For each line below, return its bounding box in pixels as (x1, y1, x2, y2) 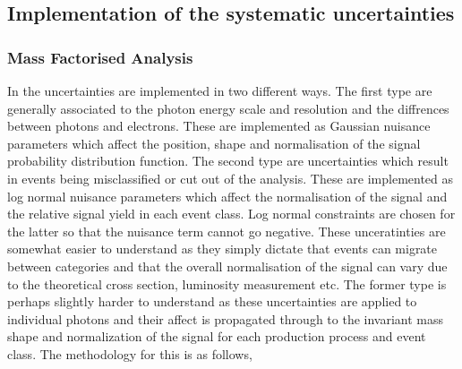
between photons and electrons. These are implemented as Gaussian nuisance (7, 116, 431, 135)
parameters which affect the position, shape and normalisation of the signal (7, 133, 421, 152)
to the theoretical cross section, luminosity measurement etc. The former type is (7, 274, 447, 293)
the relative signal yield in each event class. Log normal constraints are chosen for (7, 204, 456, 223)
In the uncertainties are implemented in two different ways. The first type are (7, 82, 432, 99)
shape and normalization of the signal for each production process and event (7, 327, 426, 346)
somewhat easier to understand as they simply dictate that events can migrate (7, 239, 438, 258)
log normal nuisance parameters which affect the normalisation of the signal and (7, 186, 448, 205)
